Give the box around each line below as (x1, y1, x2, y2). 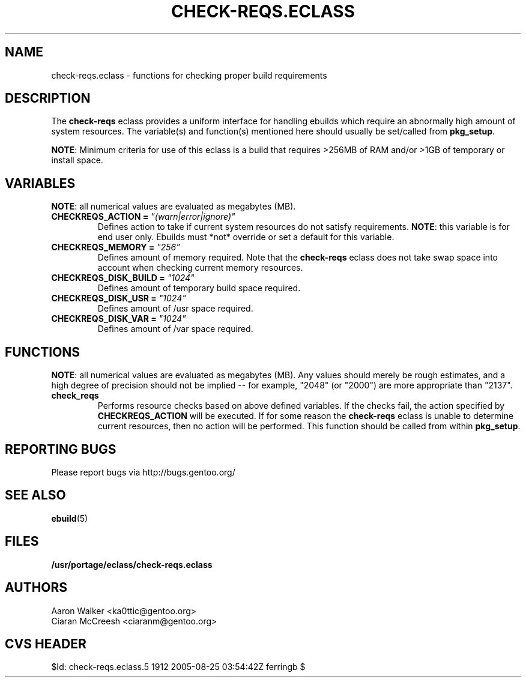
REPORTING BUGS (5, 441, 116, 457)
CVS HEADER (5, 636, 86, 651)
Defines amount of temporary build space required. (97, 283, 301, 294)
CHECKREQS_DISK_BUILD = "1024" (51, 273, 195, 283)
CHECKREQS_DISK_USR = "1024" (51, 293, 186, 304)
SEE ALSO (5, 487, 66, 503)
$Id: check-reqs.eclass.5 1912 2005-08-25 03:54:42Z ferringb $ (51, 662, 306, 672)
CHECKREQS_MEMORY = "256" (51, 242, 180, 253)
